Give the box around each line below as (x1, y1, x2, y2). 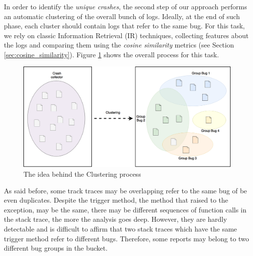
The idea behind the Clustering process (23, 168, 141, 179)
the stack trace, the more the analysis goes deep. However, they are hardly (4, 214, 227, 224)
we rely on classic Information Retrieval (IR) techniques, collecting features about (4, 30, 249, 40)
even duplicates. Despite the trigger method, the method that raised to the (4, 195, 229, 205)
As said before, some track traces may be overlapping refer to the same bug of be (4, 185, 247, 195)
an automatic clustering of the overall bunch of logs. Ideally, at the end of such (4, 11, 240, 21)
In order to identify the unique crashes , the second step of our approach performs (4, 1, 247, 11)
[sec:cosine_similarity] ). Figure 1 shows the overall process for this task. (4, 49, 219, 59)
